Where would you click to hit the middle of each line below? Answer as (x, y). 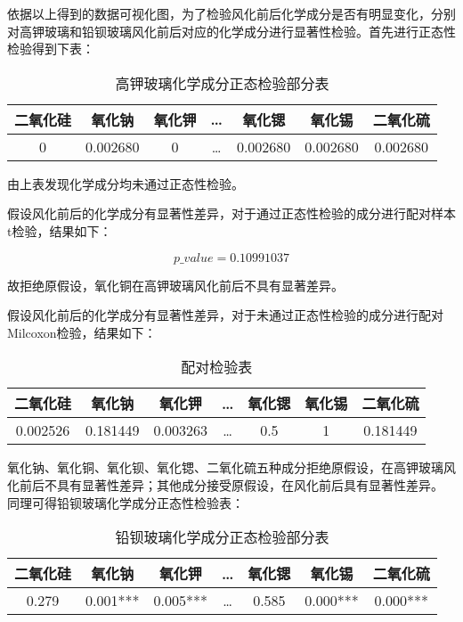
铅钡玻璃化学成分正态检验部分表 (222, 537)
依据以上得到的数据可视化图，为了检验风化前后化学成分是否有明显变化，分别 (231, 13)
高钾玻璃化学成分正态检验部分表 (222, 83)
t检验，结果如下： (60, 230)
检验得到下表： (51, 49)
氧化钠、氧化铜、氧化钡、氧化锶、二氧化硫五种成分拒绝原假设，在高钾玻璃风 (231, 467)
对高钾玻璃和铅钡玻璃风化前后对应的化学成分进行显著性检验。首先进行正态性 (231, 31)
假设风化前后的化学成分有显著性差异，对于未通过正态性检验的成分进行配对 (225, 315)
